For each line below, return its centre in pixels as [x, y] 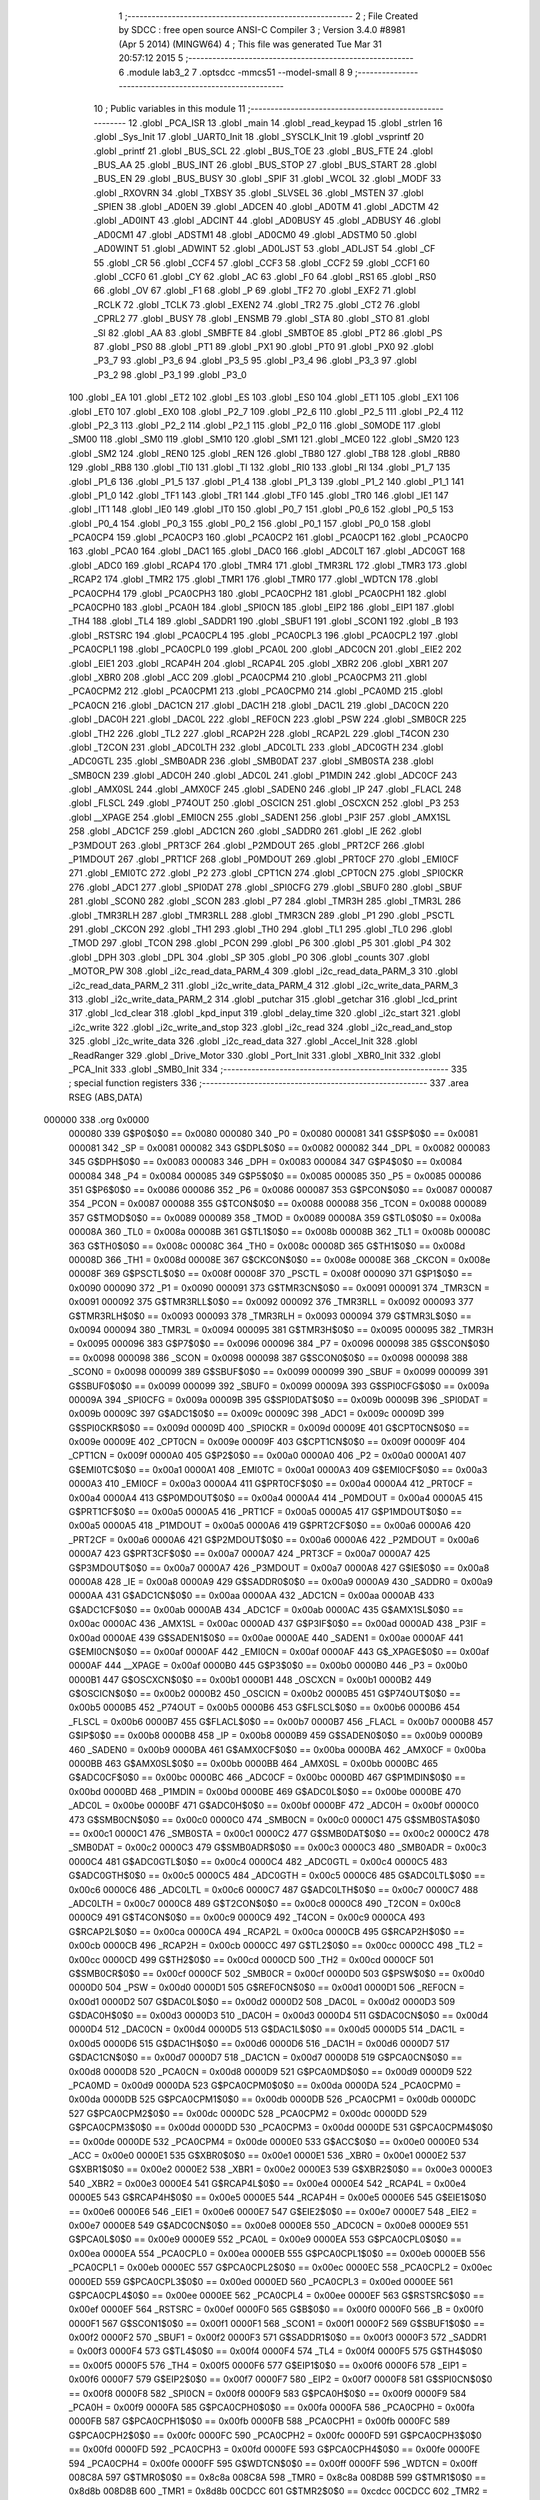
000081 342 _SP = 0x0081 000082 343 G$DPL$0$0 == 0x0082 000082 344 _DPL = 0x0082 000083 [279, 1147]
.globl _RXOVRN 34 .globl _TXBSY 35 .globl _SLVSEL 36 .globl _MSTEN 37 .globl [258, 192]
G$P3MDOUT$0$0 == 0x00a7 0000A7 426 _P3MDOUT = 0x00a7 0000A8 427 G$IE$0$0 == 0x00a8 [279, 1567]
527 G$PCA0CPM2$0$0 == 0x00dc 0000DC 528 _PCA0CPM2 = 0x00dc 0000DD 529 [247, 2113]
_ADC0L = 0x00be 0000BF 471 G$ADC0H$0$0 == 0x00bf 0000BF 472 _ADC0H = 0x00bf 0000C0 [273, 1806]
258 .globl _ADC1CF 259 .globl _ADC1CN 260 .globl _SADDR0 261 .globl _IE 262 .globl [245, 831]
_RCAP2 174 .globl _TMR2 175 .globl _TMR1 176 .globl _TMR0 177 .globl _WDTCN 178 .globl [253, 579]
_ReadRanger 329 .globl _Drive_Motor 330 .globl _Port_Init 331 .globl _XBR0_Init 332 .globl [254, 1055]
